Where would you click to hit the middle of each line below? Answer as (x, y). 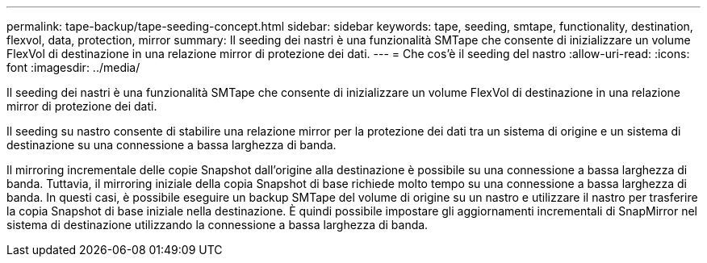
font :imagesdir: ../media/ (73, 67)
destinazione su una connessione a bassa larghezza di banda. (172, 145)
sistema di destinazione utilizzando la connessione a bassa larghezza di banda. (218, 225)
